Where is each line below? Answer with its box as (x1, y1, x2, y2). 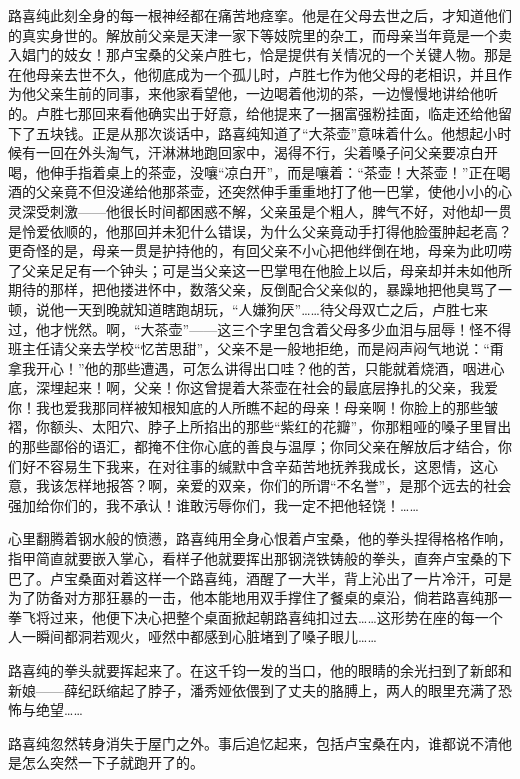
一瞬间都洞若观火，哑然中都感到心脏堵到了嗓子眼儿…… (21, 626, 377, 647)
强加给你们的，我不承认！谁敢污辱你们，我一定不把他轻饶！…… (8, 494, 419, 515)
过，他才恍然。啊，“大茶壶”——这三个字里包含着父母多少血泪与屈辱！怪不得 (8, 318, 512, 339)
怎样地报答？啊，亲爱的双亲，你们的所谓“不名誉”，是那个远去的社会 (63, 475, 512, 496)
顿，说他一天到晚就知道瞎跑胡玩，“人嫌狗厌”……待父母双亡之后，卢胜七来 (8, 298, 488, 319)
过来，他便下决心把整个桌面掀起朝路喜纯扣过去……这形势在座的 (49, 606, 461, 627)
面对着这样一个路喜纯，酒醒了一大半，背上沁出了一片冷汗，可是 (91, 567, 512, 588)
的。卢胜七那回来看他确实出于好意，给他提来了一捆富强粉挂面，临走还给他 (8, 102, 498, 123)
